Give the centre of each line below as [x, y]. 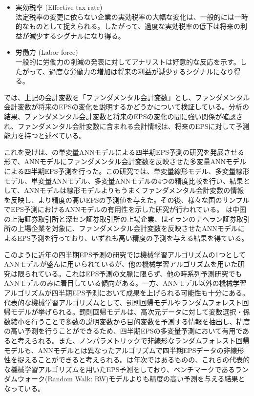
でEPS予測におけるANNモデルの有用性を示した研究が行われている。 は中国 [125, 209]
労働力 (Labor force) [47, 52]
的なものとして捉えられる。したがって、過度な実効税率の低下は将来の [128, 26]
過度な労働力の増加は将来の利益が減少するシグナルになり [141, 71]
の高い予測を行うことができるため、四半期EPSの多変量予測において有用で [123, 331]
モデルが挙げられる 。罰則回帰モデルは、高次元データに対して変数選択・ [127, 312]
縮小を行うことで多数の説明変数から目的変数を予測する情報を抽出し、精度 [130, 321]
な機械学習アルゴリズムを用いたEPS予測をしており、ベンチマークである [119, 369]
